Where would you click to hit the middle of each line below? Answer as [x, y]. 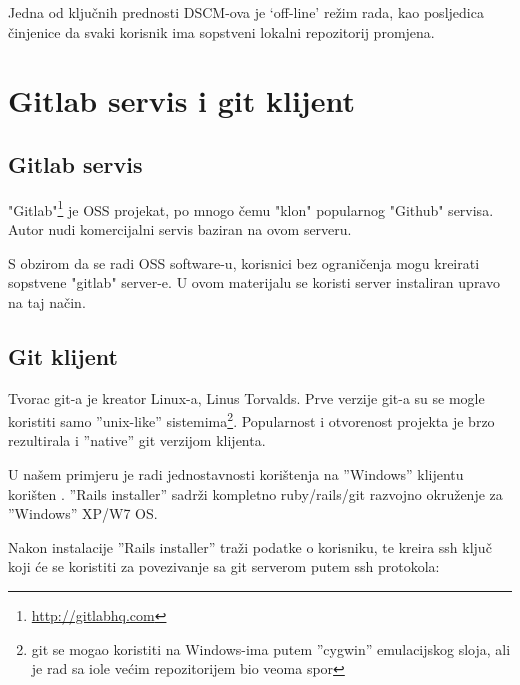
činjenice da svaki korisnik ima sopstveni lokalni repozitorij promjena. [221, 31]
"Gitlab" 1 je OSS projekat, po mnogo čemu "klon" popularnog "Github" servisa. [251, 208]
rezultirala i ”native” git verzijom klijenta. [137, 440]
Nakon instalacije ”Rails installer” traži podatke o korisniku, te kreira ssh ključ [250, 546]
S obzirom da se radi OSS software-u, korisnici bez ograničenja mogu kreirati [244, 262]
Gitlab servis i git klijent [181, 100]
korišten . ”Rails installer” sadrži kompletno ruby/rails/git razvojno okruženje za [255, 493]
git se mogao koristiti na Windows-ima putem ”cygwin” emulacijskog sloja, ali [271, 648]
